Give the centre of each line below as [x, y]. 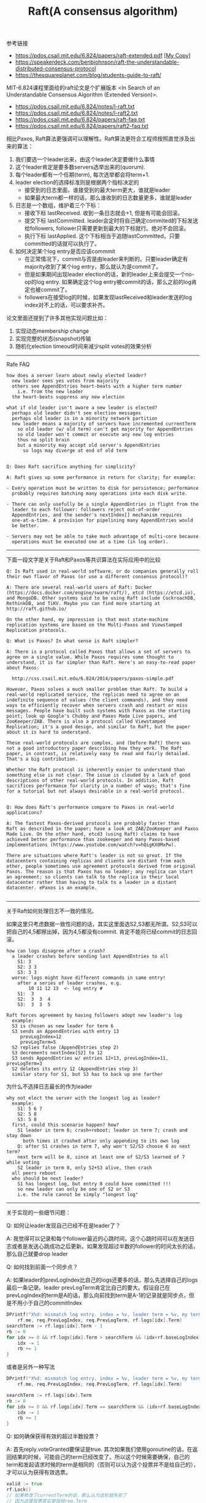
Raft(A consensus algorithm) [103, 11]
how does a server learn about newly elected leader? [77, 376]
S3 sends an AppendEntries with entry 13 [66, 1032]
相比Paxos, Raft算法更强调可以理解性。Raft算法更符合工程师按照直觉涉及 [98, 139]
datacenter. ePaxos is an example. [52, 888]
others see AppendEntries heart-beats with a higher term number [97, 386]
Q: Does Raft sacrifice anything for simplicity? [71, 467]
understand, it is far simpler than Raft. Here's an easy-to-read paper [101, 663]
